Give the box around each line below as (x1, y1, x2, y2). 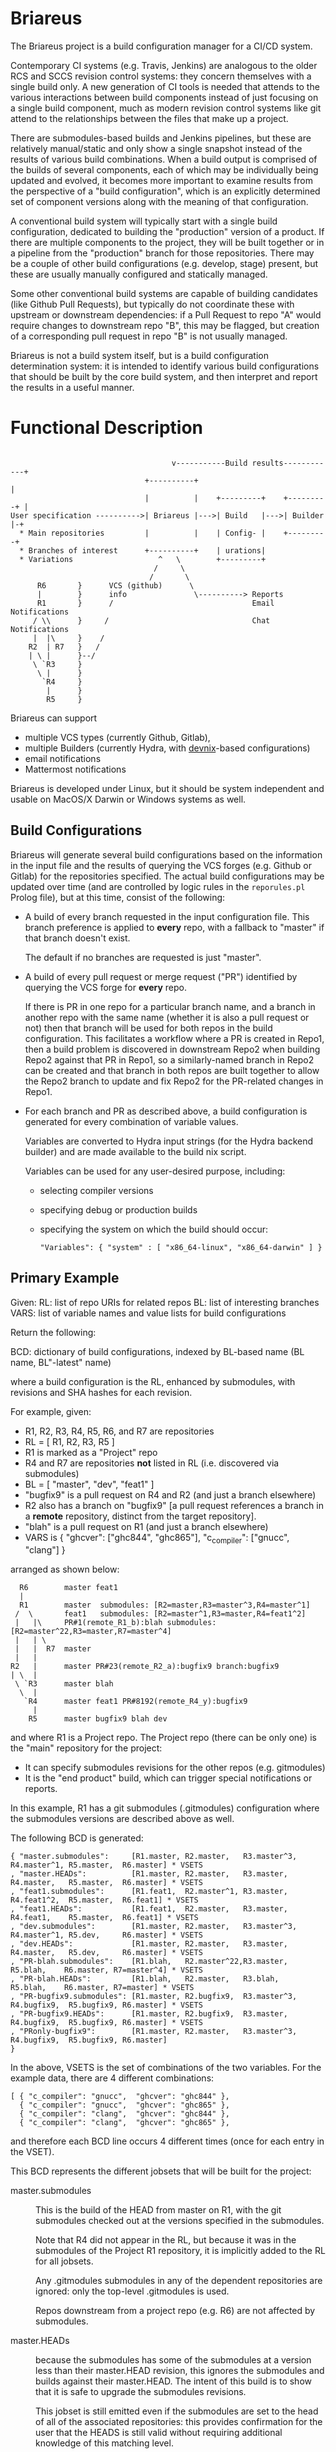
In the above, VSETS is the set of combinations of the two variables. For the (10, 2062, 322, 2074)
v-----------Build (171, 458, 248, 468)
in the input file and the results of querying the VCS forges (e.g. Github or (10, 859, 312, 871)
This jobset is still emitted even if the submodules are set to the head (35, 2405, 319, 2417)
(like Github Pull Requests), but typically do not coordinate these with (10, 298, 295, 310)
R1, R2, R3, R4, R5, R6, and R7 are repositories (24, 1425, 215, 1437)
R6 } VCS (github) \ (36, 580, 195, 591)
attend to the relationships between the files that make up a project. (10, 112, 289, 124)
